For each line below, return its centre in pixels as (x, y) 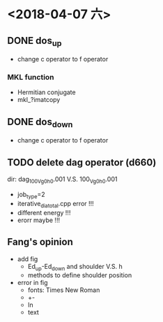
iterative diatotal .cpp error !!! (55, 204)
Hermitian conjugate (46, 92)
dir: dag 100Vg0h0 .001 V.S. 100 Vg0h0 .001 (62, 180)
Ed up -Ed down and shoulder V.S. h (75, 267)
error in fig (32, 283)
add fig (28, 258)
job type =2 (31, 195)
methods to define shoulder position (80, 275)
